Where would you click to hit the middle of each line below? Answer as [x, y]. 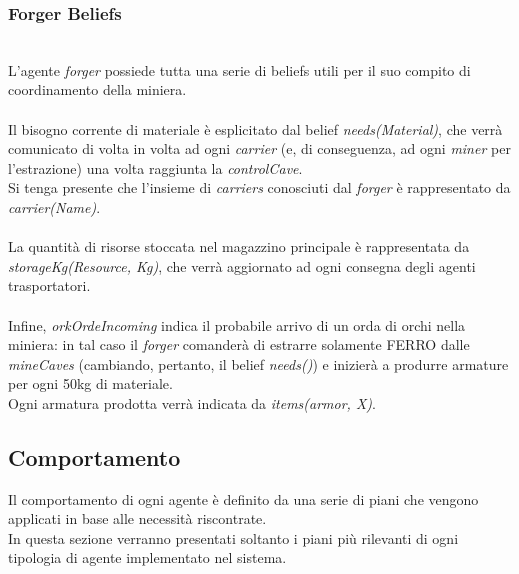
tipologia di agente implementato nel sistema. [147, 557]
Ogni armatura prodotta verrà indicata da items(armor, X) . [192, 402]
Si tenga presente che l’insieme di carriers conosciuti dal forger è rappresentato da [259, 187]
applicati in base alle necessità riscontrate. [137, 518]
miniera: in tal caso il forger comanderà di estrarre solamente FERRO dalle [239, 344]
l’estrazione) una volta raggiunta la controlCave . [155, 167]
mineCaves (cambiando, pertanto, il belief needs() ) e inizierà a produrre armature [258, 363]
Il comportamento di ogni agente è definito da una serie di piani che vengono [243, 498]
